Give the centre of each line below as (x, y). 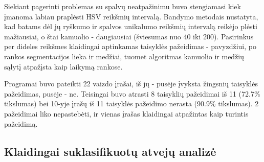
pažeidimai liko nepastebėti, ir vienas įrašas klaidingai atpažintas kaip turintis (126, 113)
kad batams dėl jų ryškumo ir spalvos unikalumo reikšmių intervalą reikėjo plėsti (131, 26)
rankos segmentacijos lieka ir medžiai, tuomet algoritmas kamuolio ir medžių (124, 56)
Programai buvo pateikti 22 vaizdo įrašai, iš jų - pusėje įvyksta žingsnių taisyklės (131, 84)
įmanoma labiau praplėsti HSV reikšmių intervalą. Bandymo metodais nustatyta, (131, 16)
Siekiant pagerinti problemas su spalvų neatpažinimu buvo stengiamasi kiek (123, 6)
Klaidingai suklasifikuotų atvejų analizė (110, 151)
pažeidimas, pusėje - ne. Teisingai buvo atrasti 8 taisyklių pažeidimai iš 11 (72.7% (132, 93)
